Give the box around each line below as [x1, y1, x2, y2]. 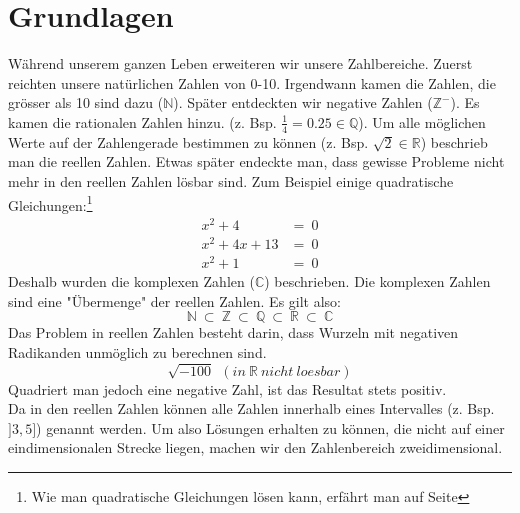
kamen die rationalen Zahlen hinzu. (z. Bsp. [8, 111, 277, 132]
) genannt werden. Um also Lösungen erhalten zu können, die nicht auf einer [36, 417, 505, 438]
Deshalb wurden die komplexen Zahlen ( [8, 271, 255, 292]
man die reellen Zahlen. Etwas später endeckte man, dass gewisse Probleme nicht [8, 151, 505, 172]
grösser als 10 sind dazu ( [8, 92, 164, 113]
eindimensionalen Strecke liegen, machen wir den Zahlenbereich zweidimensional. [8, 437, 503, 458]
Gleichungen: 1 [8, 191, 93, 215]
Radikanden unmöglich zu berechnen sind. [8, 341, 267, 362]
